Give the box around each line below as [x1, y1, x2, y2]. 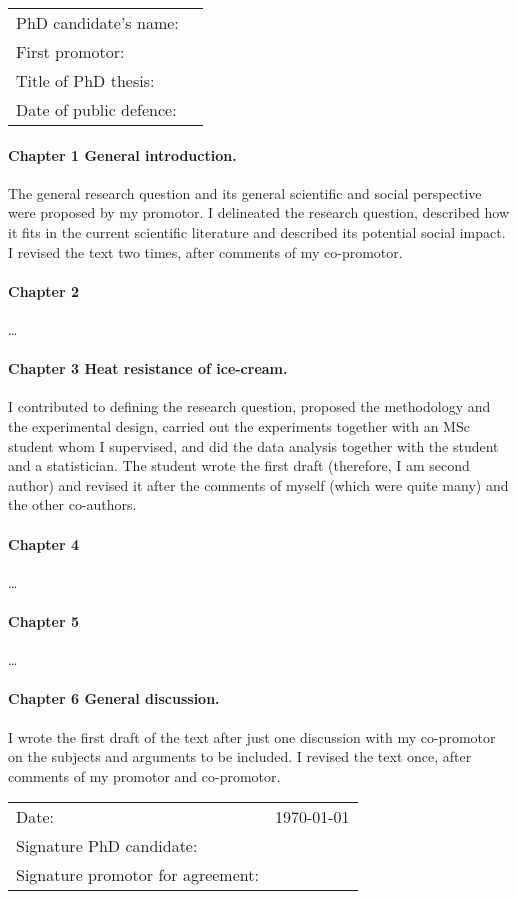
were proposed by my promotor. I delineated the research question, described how [8, 202, 510, 223]
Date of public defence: [16, 98, 177, 121]
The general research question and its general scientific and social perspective [8, 182, 482, 203]
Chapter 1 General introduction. [8, 144, 237, 165]
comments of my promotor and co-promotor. [8, 765, 281, 786]
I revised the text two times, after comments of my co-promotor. [8, 241, 403, 262]
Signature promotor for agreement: [16, 863, 259, 887]
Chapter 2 [8, 280, 80, 301]
